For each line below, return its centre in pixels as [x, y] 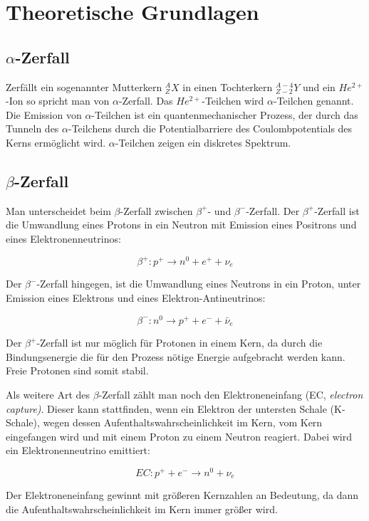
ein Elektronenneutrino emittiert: [78, 450]
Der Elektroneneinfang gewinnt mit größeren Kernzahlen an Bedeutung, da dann [182, 495]
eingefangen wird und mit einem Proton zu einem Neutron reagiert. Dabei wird [179, 436]
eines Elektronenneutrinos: [63, 238]
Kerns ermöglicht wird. [56, 142]
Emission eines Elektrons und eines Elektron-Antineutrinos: [136, 298]
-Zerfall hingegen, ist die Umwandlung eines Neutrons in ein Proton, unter [199, 284]
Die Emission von [44, 114]
